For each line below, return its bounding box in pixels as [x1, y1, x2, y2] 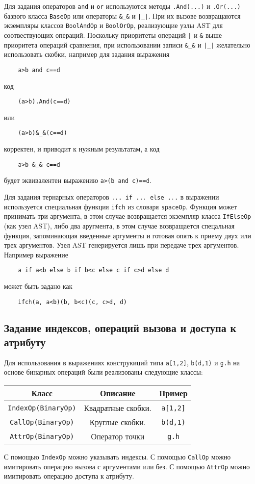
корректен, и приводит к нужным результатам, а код [4, 144, 160, 154]
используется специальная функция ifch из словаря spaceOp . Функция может [4, 201, 237, 211]
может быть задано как [4, 280, 73, 291]
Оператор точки [91, 431, 145, 442]
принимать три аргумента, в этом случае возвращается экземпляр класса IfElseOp [4, 211, 251, 221]
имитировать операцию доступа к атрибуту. [4, 471, 134, 481]
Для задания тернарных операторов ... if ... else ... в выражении [4, 191, 219, 202]
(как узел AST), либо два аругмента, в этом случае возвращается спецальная [4, 220, 235, 230]
